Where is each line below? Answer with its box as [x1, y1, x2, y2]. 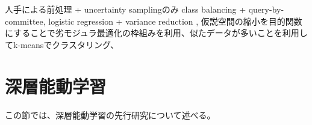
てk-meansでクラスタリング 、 [5, 38, 119, 50]
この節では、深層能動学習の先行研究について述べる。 [5, 108, 216, 121]
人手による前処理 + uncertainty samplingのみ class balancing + [5, 3, 246, 15]
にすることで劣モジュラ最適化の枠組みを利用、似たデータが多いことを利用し [5, 26, 308, 39]
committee [5, 14, 43, 27]
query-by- [248, 3, 284, 15]
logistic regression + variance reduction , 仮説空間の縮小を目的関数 [48, 14, 302, 27]
